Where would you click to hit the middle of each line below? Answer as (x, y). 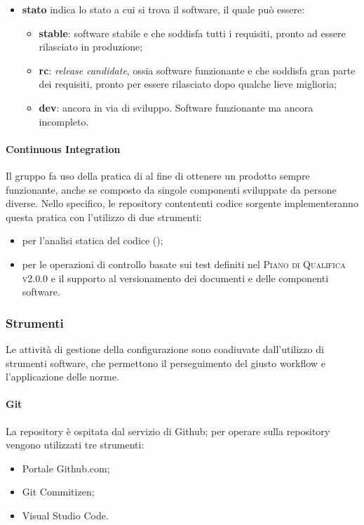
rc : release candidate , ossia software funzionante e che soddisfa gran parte (197, 70)
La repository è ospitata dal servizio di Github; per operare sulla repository (168, 431)
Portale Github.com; (66, 468)
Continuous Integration (63, 148)
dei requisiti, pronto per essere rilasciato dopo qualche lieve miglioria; (188, 84)
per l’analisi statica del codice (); (93, 240)
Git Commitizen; (58, 492)
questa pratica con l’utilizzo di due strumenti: (104, 217)
